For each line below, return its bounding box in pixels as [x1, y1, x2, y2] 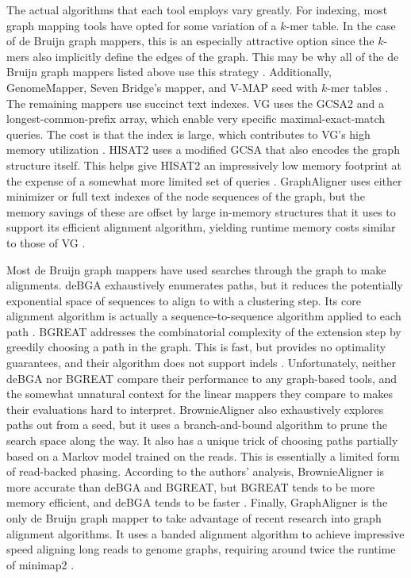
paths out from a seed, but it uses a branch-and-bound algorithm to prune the [6, 416, 388, 433]
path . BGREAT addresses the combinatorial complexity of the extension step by [6, 323, 401, 339]
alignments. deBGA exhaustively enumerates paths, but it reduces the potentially [6, 277, 403, 293]
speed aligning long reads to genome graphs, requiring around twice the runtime [6, 541, 396, 557]
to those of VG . [6, 234, 86, 251]
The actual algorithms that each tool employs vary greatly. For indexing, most [6, 2, 388, 17]
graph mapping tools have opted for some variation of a [6, 17, 277, 33]
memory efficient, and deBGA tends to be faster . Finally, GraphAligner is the [6, 494, 388, 511]
